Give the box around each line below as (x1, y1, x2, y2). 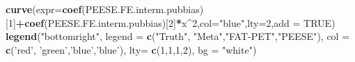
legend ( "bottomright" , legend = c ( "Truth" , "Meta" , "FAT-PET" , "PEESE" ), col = (6, 29, 350, 43)
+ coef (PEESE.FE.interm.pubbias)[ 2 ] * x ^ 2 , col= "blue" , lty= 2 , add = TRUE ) (15, 15, 336, 30)
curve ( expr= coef (6, 2, 82, 16)
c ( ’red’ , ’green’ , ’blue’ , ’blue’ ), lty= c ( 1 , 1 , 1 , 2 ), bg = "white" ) (6, 42, 257, 56)
